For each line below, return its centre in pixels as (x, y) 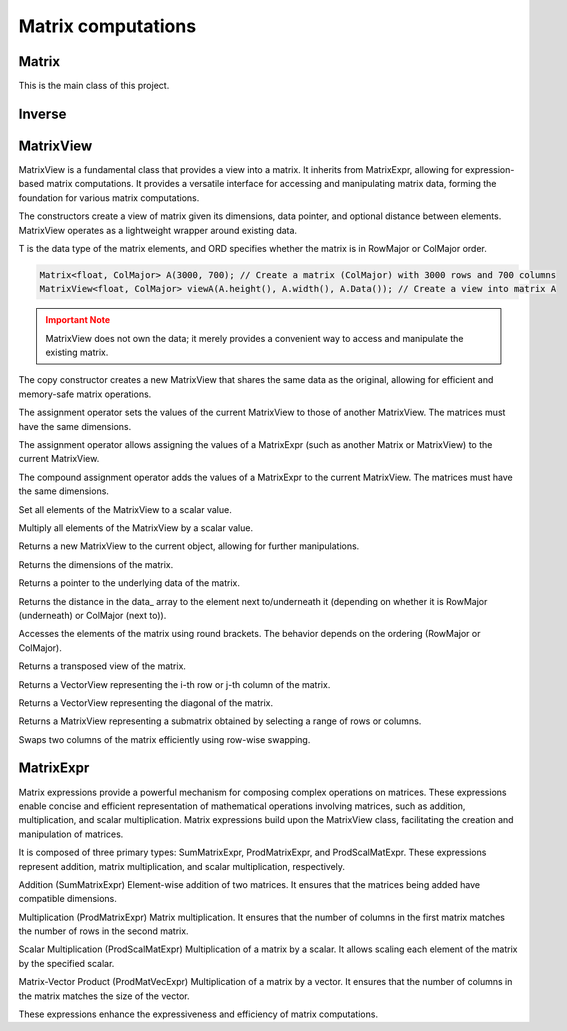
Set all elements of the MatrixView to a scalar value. (125, 509)
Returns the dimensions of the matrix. (96, 564)
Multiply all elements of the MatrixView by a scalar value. (136, 527)
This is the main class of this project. (94, 86)
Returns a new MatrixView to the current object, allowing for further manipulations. (189, 546)
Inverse (42, 113)
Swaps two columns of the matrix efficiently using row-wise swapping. (164, 739)
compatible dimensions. (67, 899)
